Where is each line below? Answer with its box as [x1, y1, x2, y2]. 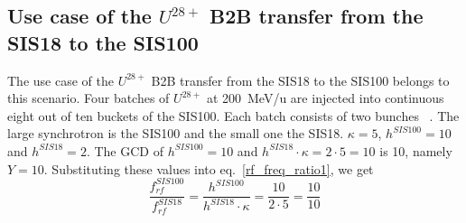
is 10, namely [379, 141, 452, 160]
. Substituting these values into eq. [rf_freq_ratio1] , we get [43, 159, 374, 178]
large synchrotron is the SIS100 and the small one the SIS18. [7, 124, 344, 143]
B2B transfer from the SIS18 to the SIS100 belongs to [151, 70, 450, 89]
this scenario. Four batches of [7, 88, 170, 107]
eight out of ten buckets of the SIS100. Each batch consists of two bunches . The [7, 106, 460, 125]
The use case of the [7, 70, 114, 89]
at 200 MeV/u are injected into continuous [206, 88, 444, 107]
